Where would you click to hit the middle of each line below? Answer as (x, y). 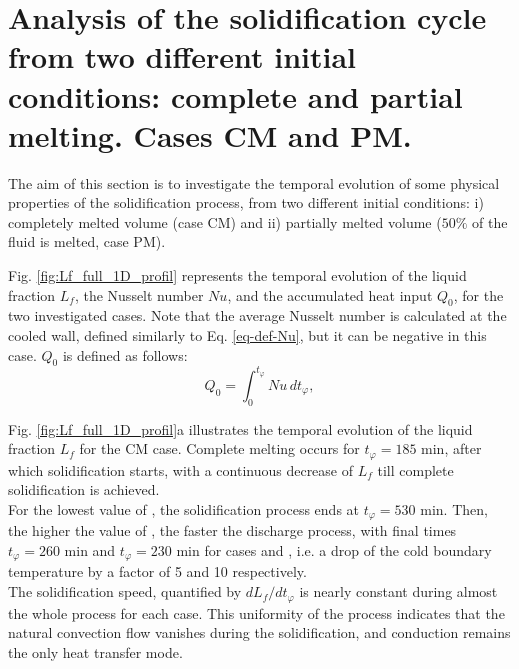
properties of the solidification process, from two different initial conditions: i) (246, 202)
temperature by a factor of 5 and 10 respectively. (157, 571)
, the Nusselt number (139, 294)
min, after (451, 448)
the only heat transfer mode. (95, 651)
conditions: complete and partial (235, 95)
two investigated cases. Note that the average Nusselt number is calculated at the (257, 315)
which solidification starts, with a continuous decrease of (181, 469)
